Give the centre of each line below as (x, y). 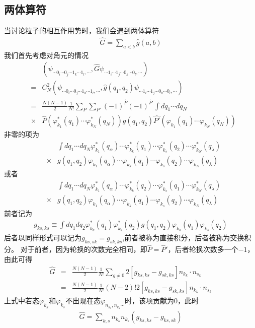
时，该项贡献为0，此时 (162, 301)
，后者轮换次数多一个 (203, 249)
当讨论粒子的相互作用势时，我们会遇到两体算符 (81, 30)
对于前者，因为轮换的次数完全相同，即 (84, 249)
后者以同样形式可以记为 (43, 238)
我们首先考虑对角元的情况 (46, 55)
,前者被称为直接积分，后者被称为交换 (183, 238)
